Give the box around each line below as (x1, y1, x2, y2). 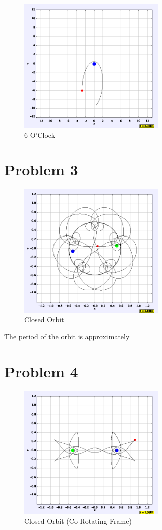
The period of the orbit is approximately (4, 331, 130, 341)
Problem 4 (4, 361, 78, 381)
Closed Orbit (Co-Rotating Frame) (24, 516, 132, 526)
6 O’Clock (24, 129, 56, 140)
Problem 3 (4, 159, 78, 180)
